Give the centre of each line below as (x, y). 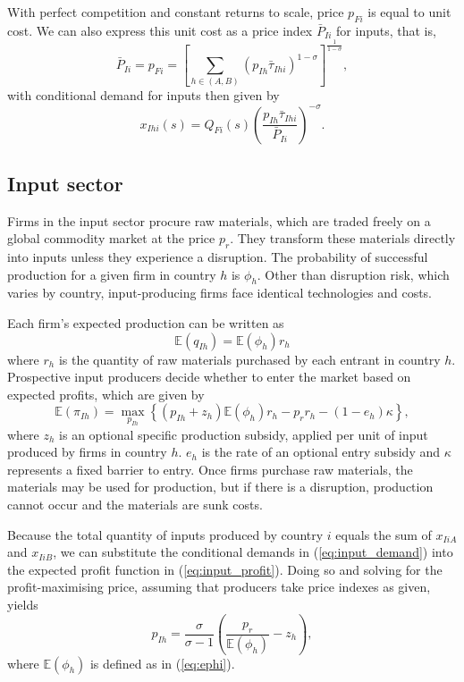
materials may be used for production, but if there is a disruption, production (220, 487)
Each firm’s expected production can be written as (146, 323)
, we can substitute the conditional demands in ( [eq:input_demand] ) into (253, 552)
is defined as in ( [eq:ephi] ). (162, 663)
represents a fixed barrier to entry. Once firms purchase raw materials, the (210, 469)
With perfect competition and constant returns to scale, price (176, 12)
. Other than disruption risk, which (353, 274)
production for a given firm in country (112, 274)
